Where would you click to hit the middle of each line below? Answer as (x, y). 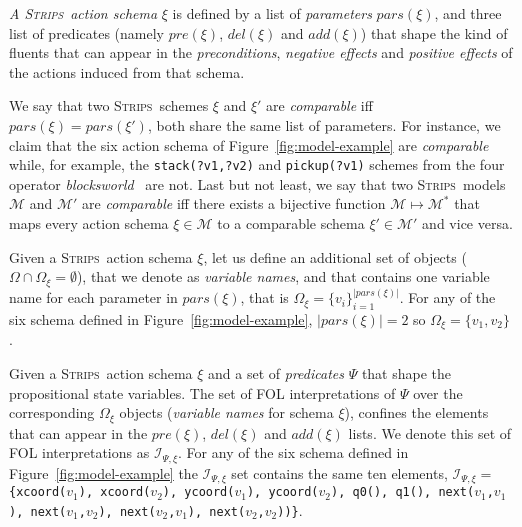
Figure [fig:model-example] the (103, 472)
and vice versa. (467, 223)
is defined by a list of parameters (272, 13)
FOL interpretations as (79, 452)
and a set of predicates (276, 372)
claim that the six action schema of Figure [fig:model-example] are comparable (249, 144)
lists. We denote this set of (430, 432)
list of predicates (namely (86, 32)
